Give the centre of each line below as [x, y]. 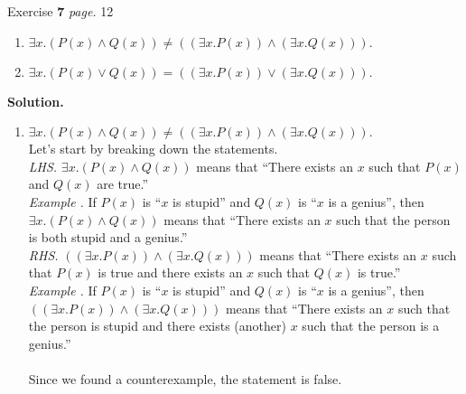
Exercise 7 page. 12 [61, 11]
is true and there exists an [170, 272]
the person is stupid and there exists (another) [157, 326]
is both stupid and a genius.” [108, 237]
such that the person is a [371, 326]
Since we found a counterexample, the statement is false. [185, 378]
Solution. [36, 101]
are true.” [123, 184]
